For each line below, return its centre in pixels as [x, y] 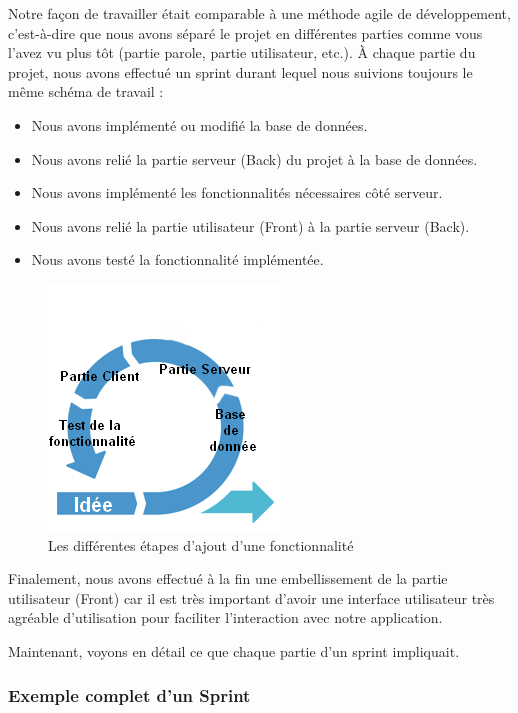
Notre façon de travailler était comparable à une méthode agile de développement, [259, 13]
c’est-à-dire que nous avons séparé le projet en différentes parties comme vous [245, 32]
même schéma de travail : [86, 91]
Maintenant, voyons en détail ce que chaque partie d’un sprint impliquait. [234, 650]
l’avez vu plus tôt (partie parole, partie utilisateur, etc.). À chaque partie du [242, 52]
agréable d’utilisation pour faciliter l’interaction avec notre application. [225, 617]
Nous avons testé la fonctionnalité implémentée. [177, 259]
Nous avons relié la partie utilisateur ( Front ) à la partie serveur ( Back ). [250, 225]
